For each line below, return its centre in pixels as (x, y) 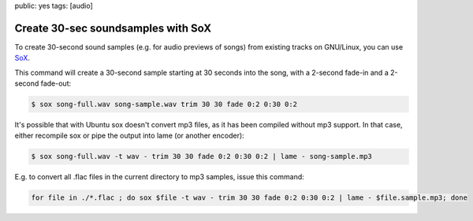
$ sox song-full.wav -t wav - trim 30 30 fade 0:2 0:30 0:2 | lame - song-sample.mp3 (201, 157)
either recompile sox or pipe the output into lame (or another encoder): (129, 136)
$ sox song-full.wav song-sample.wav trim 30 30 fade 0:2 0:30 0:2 (164, 105)
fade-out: (56, 83)
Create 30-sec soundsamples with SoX (113, 28)
